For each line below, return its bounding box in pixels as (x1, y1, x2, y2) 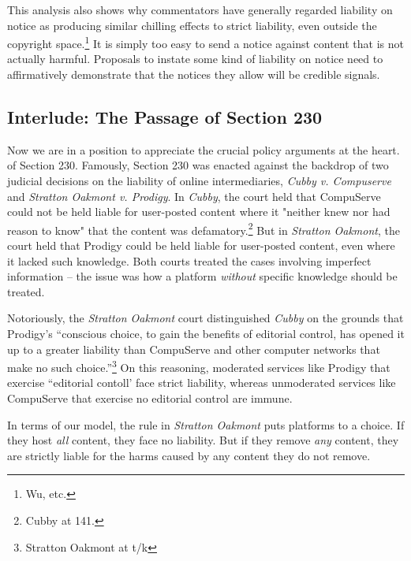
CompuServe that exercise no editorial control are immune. (7, 390, 293, 407)
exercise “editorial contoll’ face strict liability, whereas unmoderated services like (7, 374, 396, 391)
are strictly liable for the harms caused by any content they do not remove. (7, 447, 371, 463)
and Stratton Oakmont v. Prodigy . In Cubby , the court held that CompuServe (7, 188, 381, 204)
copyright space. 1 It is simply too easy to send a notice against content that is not (7, 33, 404, 51)
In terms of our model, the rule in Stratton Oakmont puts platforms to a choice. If (7, 416, 405, 433)
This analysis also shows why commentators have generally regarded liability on (7, 2, 393, 17)
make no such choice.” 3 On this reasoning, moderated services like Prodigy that (7, 357, 390, 375)
